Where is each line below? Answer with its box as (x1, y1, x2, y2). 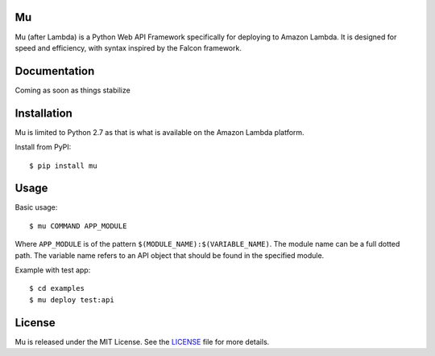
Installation (14, 106, 72, 120)
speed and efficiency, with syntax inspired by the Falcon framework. (14, 43, 242, 52)
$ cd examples (29, 284, 85, 293)
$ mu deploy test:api (29, 295, 114, 305)
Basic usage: (14, 203, 58, 212)
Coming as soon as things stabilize (14, 85, 130, 95)
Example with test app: (14, 265, 91, 275)
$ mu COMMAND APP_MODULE (29, 221, 127, 231)
